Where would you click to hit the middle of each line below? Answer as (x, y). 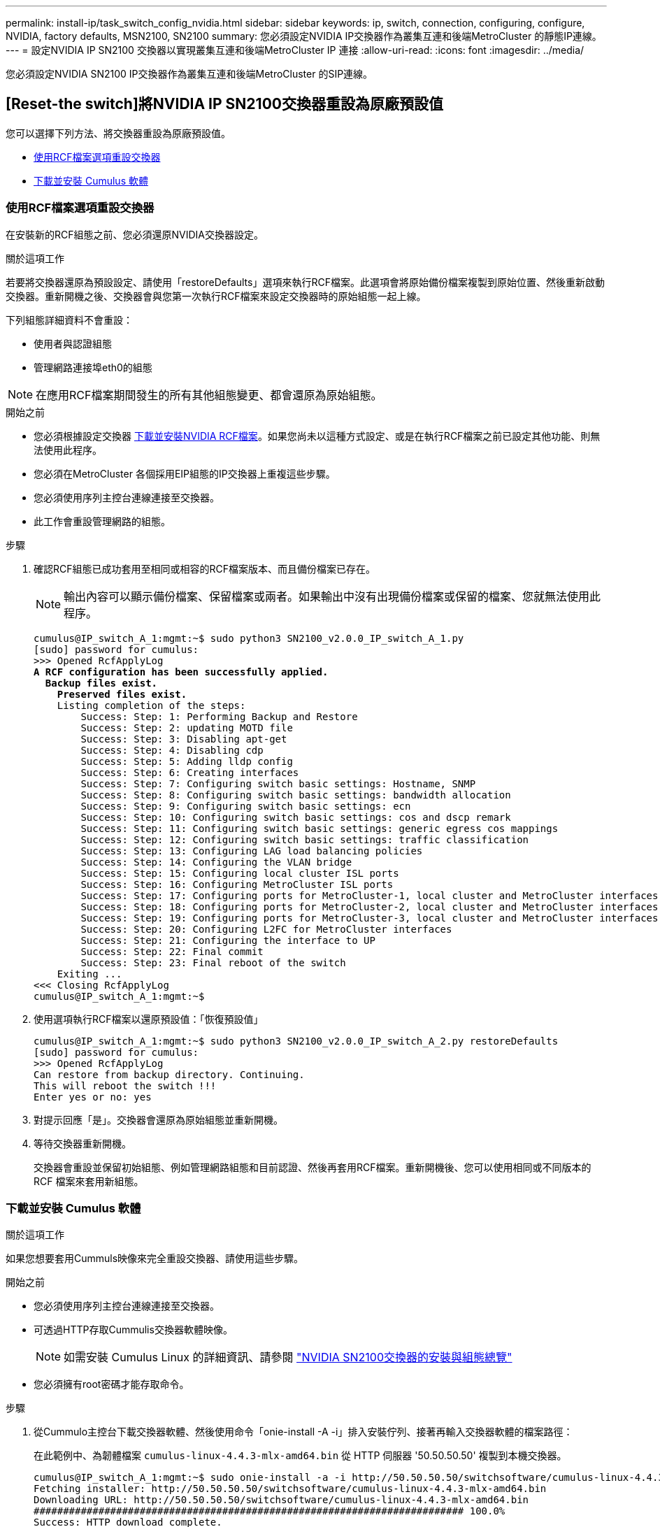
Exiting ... (89, 974)
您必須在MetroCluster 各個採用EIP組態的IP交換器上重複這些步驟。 (185, 473)
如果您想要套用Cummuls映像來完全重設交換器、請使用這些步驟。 (155, 1259)
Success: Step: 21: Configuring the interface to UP (228, 940)
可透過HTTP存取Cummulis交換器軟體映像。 (133, 1330)
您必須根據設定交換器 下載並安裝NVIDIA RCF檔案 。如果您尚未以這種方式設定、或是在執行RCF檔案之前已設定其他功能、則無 (317, 436)
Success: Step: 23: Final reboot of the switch (213, 962)
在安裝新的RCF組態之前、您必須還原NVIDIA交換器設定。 (135, 234)
